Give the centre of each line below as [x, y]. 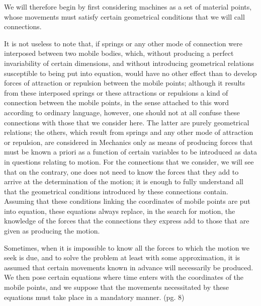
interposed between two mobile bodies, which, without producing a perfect [119, 53]
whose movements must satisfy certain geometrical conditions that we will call [124, 16]
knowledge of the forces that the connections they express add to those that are [127, 221]
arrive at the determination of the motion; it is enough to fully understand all [124, 181]
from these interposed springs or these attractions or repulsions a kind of [116, 92]
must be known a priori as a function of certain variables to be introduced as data [130, 152]
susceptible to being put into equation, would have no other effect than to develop [130, 73]
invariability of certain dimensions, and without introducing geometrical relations [129, 63]
